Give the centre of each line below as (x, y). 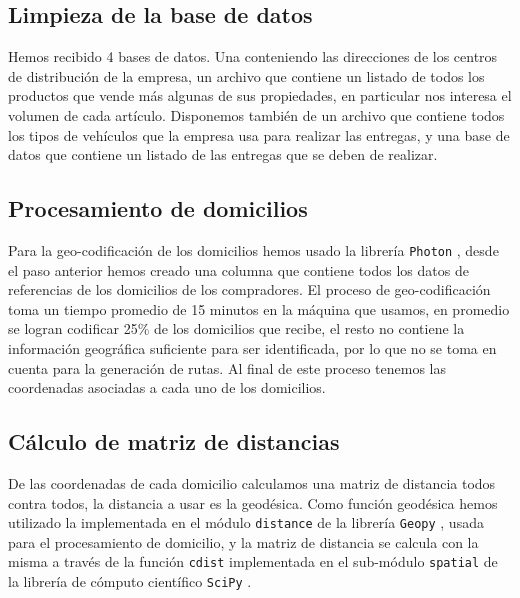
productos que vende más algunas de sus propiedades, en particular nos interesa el (260, 95)
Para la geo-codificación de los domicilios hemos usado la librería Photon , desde (253, 249)
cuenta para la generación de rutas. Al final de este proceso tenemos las (227, 367)
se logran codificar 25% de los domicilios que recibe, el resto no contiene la (236, 328)
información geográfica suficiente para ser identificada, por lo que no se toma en (252, 348)
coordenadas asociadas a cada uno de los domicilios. (167, 387)
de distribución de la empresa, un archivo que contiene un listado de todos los (246, 75)
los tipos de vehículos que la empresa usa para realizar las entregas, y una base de (259, 134)
